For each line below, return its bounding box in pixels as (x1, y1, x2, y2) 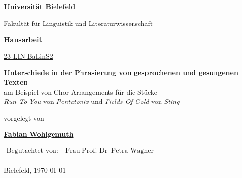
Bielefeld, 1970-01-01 (4, 165, 66, 175)
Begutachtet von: (6, 147, 58, 154)
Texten (4, 76, 28, 87)
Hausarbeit (4, 34, 42, 45)
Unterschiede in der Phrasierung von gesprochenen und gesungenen (4, 67, 238, 77)
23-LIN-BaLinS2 (4, 51, 53, 61)
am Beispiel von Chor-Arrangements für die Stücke (4, 86, 157, 97)
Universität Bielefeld (4, 1, 76, 11)
